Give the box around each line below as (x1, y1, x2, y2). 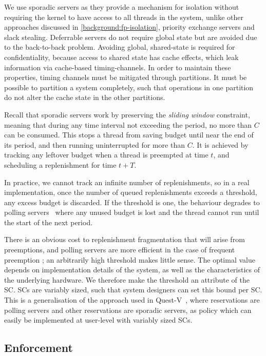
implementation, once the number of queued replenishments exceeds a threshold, (4, 187, 257, 197)
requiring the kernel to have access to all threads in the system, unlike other (4, 11, 244, 22)
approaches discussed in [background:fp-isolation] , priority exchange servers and (4, 22, 255, 32)
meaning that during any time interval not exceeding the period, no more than (4, 119, 252, 130)
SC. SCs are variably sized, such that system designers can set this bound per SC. (4, 284, 262, 295)
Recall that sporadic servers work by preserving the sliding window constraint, (4, 109, 250, 120)
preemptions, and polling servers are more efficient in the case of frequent (4, 244, 235, 255)
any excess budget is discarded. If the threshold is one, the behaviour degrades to (4, 196, 260, 207)
